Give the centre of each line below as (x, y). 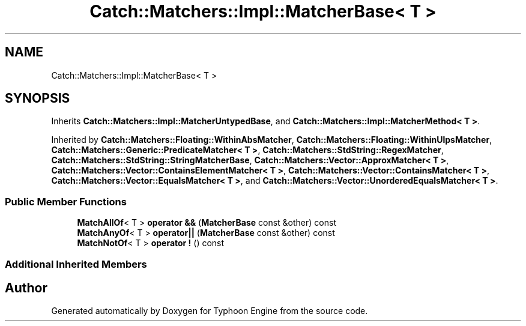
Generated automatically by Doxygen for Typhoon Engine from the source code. (210, 311)
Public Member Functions (66, 201)
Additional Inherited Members (76, 264)
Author (26, 288)
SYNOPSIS (38, 98)
